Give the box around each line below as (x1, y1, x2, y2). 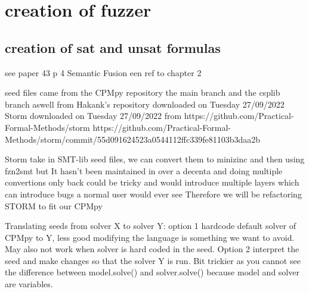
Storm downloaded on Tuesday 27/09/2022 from (5, 109, 182, 122)
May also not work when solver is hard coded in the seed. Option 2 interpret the (5, 243, 299, 255)
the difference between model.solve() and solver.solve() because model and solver (5, 266, 299, 278)
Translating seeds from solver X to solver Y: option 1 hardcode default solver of (5, 219, 296, 232)
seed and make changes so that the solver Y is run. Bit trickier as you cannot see (5, 254, 301, 266)
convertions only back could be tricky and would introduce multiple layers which (5, 176, 299, 189)
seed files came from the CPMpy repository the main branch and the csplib (5, 86, 280, 99)
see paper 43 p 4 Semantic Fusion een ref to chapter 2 (5, 66, 202, 79)
